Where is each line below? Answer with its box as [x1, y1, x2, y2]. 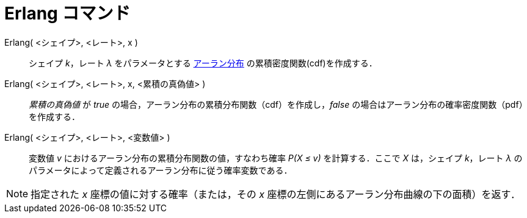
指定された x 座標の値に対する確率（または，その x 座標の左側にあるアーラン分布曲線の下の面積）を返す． [31, 188, 520, 200]
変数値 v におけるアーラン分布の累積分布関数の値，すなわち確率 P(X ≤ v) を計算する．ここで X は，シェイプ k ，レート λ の [29, 152, 523, 163]
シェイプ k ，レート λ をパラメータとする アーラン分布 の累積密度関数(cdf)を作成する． [29, 57, 377, 68]
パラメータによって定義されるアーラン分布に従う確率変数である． [29, 164, 293, 175]
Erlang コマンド [4, 3, 131, 24]
